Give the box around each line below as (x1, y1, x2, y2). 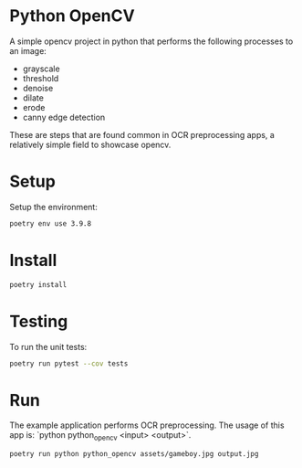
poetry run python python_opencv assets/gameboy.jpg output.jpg (9, 450, 259, 459)
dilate (22, 92, 44, 103)
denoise (22, 82, 54, 93)
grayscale (22, 63, 61, 74)
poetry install (9, 280, 68, 289)
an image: (9, 45, 47, 56)
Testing (9, 311, 68, 332)
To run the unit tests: (9, 341, 88, 352)
